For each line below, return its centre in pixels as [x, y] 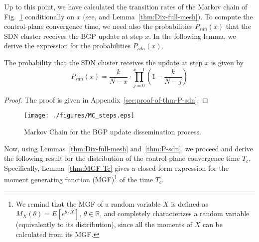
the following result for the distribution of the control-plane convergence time [122, 158]
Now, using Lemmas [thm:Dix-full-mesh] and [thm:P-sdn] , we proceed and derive [129, 148]
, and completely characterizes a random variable [175, 213]
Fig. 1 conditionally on [39, 16]
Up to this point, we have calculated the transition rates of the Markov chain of [126, 6]
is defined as [190, 203]
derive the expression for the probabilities [67, 46]
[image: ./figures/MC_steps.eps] [79, 116]
